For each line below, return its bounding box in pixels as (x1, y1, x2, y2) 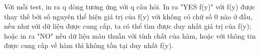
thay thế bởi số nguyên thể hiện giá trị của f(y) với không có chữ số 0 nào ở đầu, (4, 11, 253, 21)
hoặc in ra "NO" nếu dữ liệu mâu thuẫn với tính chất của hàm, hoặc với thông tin (4, 30, 256, 41)
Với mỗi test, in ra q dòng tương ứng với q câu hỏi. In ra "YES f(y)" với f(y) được (4, 1, 255, 11)
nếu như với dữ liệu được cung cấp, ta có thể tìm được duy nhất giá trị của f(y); (4, 21, 251, 31)
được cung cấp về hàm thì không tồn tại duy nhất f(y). (4, 40, 173, 51)
